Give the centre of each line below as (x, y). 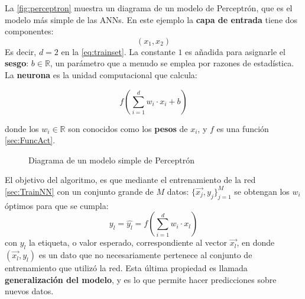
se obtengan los (262, 191)
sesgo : (17, 63)
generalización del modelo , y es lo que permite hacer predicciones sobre (141, 279)
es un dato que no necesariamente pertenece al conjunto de (145, 255)
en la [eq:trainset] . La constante (118, 51)
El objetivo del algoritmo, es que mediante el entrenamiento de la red (130, 180)
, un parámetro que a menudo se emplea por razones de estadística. (172, 63)
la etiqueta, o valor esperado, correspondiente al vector (128, 242)
